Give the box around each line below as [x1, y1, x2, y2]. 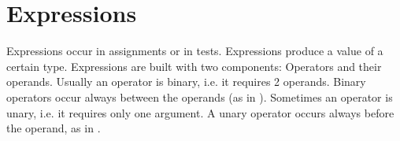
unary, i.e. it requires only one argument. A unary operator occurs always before [6, 104, 394, 121]
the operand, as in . [6, 120, 101, 136]
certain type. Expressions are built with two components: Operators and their [6, 58, 382, 74]
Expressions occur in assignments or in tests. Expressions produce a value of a [6, 43, 383, 59]
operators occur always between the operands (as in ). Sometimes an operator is [6, 88, 393, 105]
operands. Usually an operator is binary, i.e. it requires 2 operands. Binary [6, 73, 366, 90]
